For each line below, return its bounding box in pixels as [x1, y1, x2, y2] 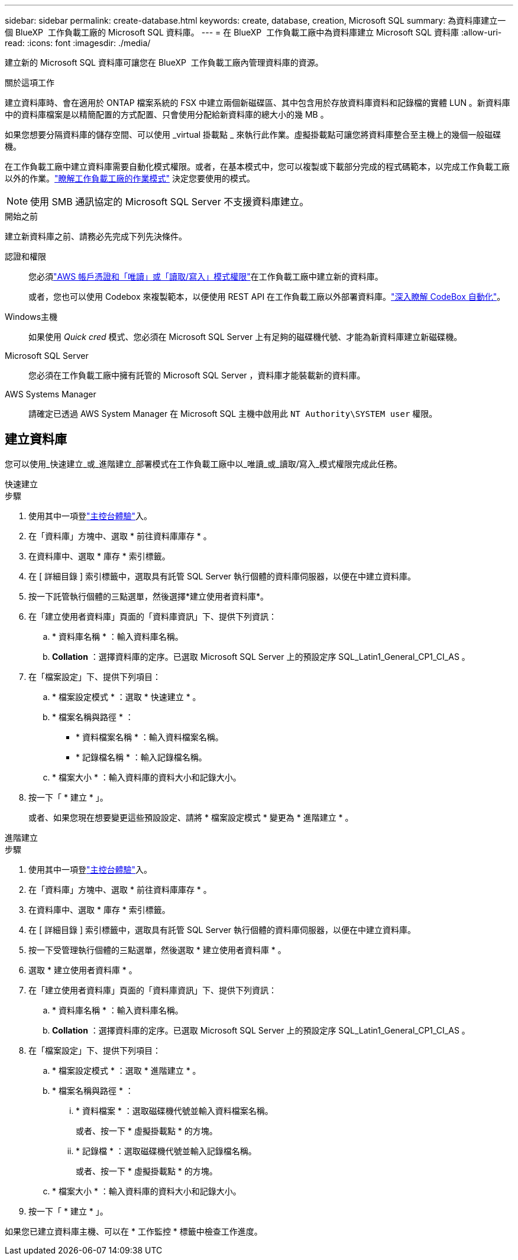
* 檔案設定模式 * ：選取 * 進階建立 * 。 [52, 1065, 201, 1076]
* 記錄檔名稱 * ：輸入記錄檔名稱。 [76, 752, 207, 762]
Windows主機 [5, 312, 58, 322]
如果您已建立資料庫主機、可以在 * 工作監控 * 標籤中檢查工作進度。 [5, 1226, 263, 1236]
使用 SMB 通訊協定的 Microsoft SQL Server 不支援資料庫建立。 [30, 196, 309, 208]
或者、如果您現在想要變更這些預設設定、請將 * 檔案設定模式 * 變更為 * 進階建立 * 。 [28, 812, 354, 822]
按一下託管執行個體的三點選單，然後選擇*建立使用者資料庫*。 [28, 591, 269, 601]
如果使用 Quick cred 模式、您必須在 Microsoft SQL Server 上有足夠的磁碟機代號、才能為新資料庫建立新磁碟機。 [28, 332, 462, 342]
